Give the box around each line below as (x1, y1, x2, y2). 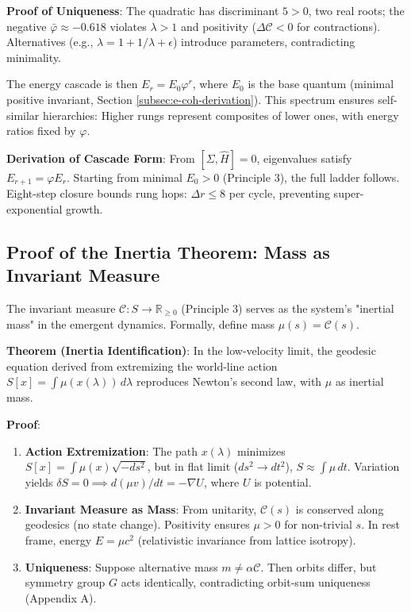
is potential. (254, 474, 312, 491)
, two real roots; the (308, 2, 405, 18)
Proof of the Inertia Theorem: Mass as (6, 239, 330, 264)
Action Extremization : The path (25, 442, 198, 459)
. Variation (347, 458, 400, 475)
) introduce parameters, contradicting (173, 33, 355, 50)
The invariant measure (6, 299, 116, 316)
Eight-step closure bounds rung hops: (6, 185, 187, 202)
